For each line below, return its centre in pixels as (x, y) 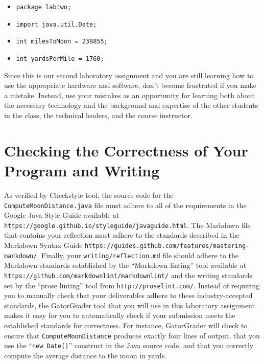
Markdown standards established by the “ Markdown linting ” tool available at (125, 265)
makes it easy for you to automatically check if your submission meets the (120, 315)
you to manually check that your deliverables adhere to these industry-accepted (128, 295)
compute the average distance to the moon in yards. (86, 355)
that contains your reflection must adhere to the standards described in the (122, 235)
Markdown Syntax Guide (43, 245)
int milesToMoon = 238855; (62, 42)
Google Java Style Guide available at (62, 215)
